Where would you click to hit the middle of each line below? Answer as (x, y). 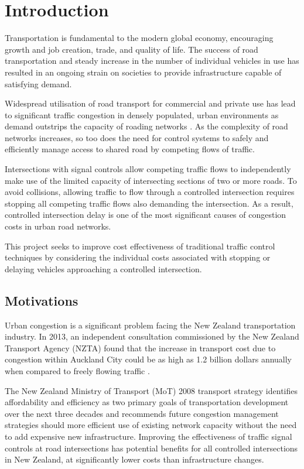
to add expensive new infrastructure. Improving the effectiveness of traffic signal (148, 436)
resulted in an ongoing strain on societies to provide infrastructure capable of (143, 72)
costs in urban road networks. (58, 226)
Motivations (42, 300)
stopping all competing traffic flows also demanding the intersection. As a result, (149, 203)
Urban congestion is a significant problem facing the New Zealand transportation (150, 325)
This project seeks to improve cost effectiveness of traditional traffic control (140, 246)
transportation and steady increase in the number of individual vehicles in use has (152, 61)
